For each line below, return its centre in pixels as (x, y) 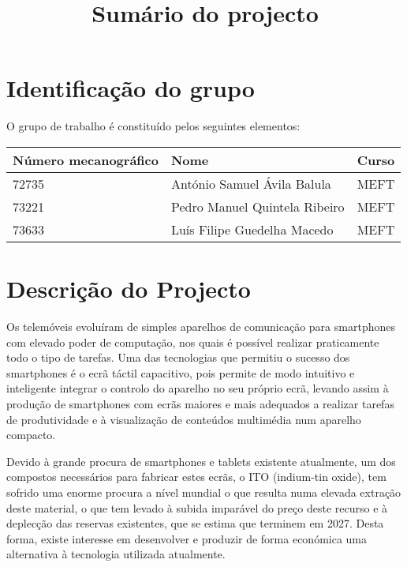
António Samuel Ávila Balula (251, 183)
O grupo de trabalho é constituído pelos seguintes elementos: (153, 126)
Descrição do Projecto (129, 289)
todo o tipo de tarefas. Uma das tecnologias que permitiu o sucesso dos (178, 357)
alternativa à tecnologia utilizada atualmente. (116, 554)
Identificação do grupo (131, 88)
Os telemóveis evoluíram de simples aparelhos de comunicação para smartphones (201, 327)
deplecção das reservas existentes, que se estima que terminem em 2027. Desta (195, 523)
